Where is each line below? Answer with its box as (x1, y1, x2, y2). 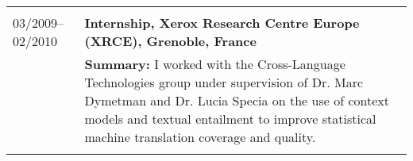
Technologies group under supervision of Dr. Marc (84, 73, 364, 91)
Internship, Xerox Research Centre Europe (84, 13, 360, 32)
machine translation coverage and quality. (84, 128, 316, 146)
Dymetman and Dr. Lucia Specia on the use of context (84, 91, 389, 109)
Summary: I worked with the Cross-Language (84, 55, 345, 73)
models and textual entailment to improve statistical (84, 109, 376, 128)
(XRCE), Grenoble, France (84, 32, 257, 50)
